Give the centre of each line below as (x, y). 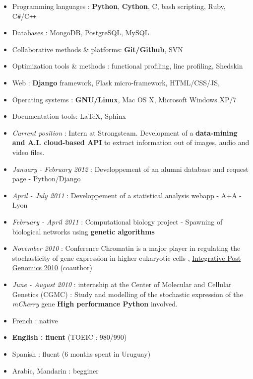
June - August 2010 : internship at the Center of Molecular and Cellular (122, 284)
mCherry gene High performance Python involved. (95, 304)
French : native (35, 320)
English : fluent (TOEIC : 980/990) (69, 337)
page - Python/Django (46, 179)
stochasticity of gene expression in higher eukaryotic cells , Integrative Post (126, 258)
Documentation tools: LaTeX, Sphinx (69, 116)
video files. (28, 152)
